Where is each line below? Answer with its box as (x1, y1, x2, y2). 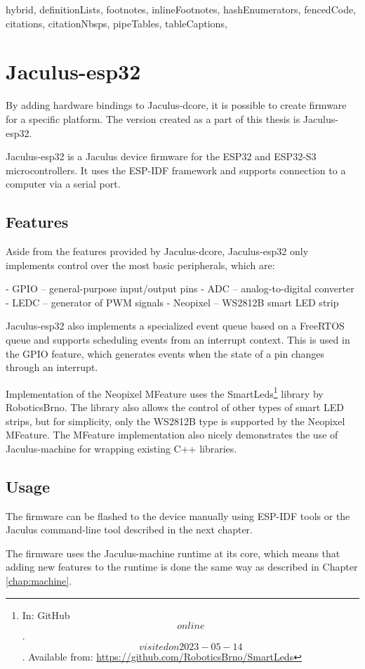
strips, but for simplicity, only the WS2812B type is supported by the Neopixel (6, 413, 345, 428)
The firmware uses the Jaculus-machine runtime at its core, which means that (6, 545, 340, 560)
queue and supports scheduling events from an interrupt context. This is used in (6, 332, 350, 347)
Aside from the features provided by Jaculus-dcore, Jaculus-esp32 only (6, 244, 309, 259)
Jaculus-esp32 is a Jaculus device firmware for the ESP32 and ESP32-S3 (6, 149, 317, 164)
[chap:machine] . (6, 573, 72, 588)
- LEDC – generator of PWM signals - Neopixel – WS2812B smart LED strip (6, 294, 339, 309)
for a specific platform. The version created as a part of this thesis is (6, 111, 300, 126)
